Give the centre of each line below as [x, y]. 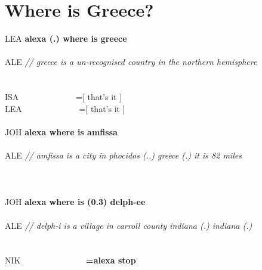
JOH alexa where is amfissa [61, 131]
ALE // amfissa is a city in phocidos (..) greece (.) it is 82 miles [123, 155]
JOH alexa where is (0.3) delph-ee [75, 202]
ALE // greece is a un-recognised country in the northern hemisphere [131, 62]
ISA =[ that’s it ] [64, 97]
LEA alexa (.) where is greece [66, 38]
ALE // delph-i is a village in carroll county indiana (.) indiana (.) [129, 225]
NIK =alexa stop [70, 260]
